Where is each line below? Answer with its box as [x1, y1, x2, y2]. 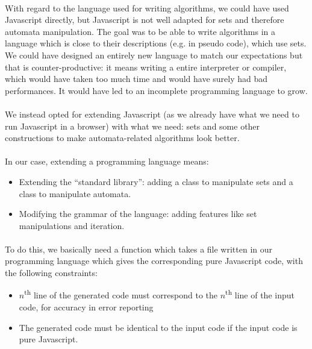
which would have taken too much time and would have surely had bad [5, 72, 268, 85]
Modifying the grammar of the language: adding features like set [19, 207, 257, 220]
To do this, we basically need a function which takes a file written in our [5, 242, 273, 255]
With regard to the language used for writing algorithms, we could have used [5, 1, 289, 14]
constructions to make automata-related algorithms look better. [5, 131, 240, 144]
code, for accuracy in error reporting [19, 300, 154, 313]
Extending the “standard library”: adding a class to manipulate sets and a [19, 175, 293, 187]
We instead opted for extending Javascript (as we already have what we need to [5, 107, 299, 120]
